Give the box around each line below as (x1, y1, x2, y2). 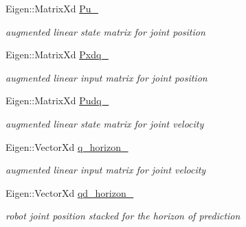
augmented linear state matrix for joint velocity (5, 116, 204, 130)
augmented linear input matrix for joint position (5, 70, 208, 84)
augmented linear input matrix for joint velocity (5, 163, 206, 177)
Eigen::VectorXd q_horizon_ (5, 139, 128, 154)
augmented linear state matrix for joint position (5, 24, 205, 38)
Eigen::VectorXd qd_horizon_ (5, 185, 134, 200)
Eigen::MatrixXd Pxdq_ (5, 47, 109, 62)
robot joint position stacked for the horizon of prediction (5, 208, 241, 223)
